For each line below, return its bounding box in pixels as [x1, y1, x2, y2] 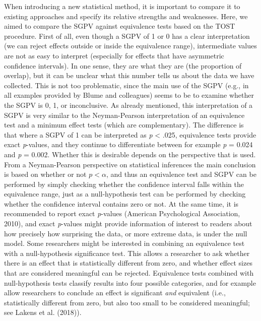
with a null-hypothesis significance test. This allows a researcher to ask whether [4, 247, 250, 258]
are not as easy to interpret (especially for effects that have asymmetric [4, 50, 224, 60]
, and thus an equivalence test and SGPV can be [106, 169, 256, 179]
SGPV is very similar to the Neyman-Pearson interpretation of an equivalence [4, 109, 245, 120]
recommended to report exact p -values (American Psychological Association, [4, 208, 240, 219]
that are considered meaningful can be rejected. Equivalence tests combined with [4, 268, 254, 278]
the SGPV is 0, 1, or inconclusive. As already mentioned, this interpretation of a [4, 99, 253, 110]
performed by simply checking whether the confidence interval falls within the [4, 178, 244, 189]
